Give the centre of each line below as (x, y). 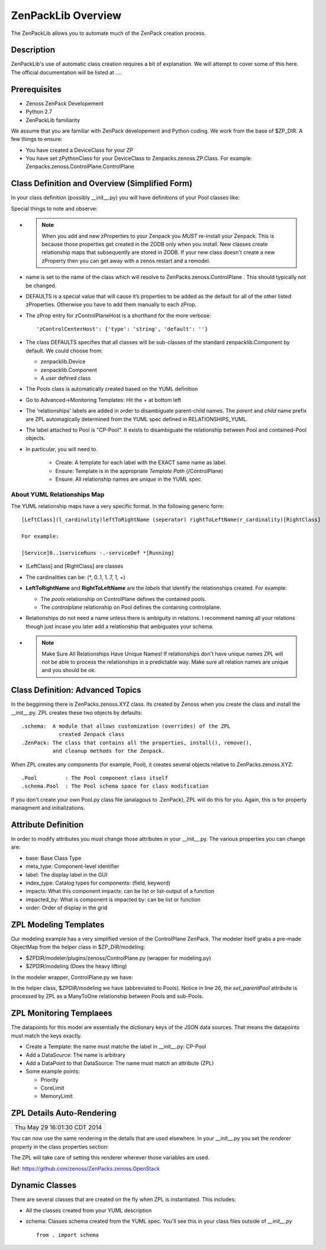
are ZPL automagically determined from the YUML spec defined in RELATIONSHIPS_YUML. (137, 419)
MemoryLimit (57, 1096)
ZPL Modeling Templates (58, 925)
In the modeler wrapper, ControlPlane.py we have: (72, 977)
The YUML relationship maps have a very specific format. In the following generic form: (117, 506)
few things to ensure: (37, 139)
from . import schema (67, 1235)
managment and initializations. (48, 808)
